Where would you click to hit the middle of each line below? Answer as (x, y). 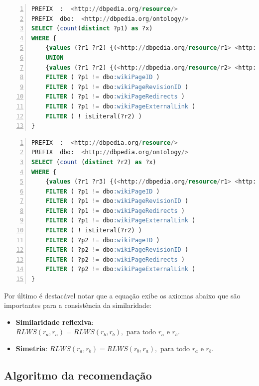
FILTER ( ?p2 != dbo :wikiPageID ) (103, 240)
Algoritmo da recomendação (78, 375)
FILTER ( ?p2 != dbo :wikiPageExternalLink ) (121, 269)
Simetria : (32, 348)
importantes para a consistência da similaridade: (78, 305)
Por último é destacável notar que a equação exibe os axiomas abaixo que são (122, 295)
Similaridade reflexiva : (55, 322)
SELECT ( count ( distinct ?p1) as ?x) (92, 29)
